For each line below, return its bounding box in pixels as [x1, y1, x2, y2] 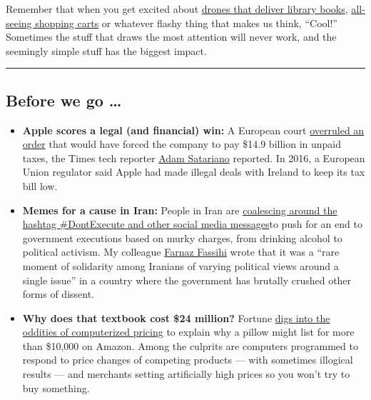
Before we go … [6, 89, 122, 111]
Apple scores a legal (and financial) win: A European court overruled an [22, 122, 365, 137]
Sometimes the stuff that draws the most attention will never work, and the [6, 29, 337, 44]
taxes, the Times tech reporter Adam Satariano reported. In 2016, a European [22, 150, 365, 165]
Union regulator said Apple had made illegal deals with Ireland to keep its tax [22, 164, 365, 179]
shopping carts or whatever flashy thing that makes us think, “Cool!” [35, 15, 337, 30]
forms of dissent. [22, 286, 95, 301]
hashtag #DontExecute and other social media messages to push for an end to [22, 216, 362, 231]
